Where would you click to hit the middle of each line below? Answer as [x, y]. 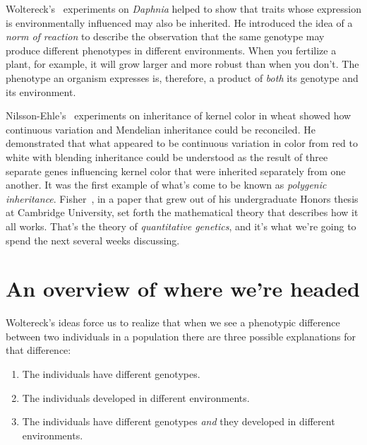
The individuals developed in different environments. [136, 397]
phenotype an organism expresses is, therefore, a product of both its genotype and [182, 77]
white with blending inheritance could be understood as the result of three [167, 156]
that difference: [38, 350]
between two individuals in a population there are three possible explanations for [181, 336]
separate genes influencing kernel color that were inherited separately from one [176, 171]
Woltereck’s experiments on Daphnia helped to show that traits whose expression [183, 8]
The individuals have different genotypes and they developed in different [179, 421]
